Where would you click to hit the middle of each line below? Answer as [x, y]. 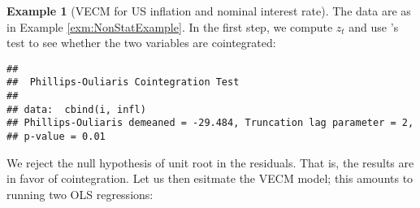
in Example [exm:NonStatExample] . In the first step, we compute [170, 26]
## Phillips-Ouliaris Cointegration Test [123, 82]
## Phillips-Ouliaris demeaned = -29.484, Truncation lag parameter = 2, [210, 123]
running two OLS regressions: [80, 194]
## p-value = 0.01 [56, 137]
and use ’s [374, 26]
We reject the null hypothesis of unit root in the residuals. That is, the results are [210, 162]
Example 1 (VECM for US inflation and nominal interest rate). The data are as [209, 11]
